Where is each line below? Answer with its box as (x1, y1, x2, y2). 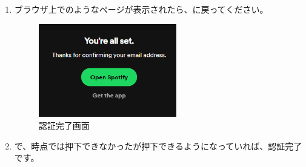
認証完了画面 (38, 119, 90, 132)
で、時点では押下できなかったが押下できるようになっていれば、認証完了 (14, 139, 302, 152)
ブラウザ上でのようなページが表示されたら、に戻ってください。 (14, 3, 268, 15)
